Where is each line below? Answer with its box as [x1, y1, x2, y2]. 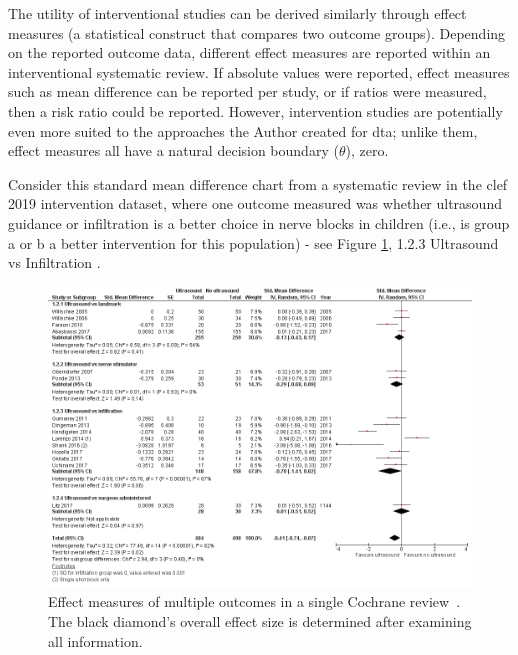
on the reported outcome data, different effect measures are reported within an [8, 42, 491, 63]
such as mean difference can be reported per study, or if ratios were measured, [8, 81, 487, 102]
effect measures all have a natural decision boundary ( [8, 140, 339, 161]
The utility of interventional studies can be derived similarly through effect [8, 3, 467, 23]
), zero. [345, 140, 389, 161]
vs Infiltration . [8, 252, 101, 273]
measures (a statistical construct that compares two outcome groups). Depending [8, 22, 506, 43]
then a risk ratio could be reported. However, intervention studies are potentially [8, 100, 503, 121]
